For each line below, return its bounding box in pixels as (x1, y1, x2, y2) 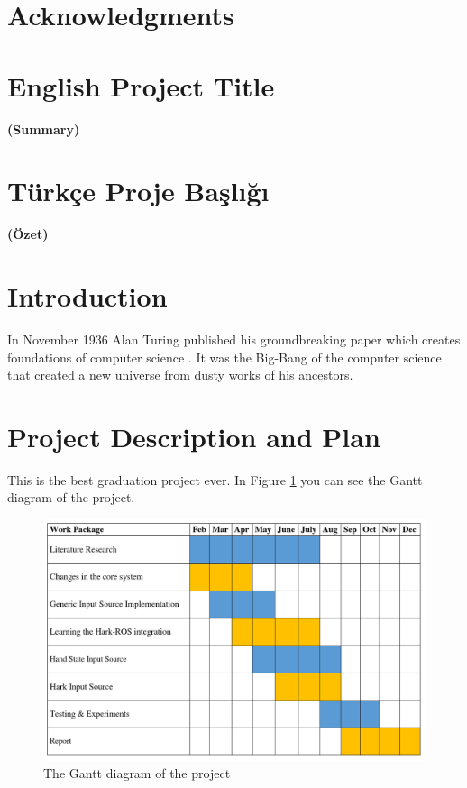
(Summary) (7, 119, 80, 138)
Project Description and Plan (7, 417, 380, 454)
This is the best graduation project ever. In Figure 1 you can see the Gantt (7, 470, 423, 489)
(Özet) (7, 224, 49, 243)
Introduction (7, 278, 168, 314)
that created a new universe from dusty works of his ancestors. (7, 365, 353, 384)
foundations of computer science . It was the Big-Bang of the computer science (7, 347, 442, 366)
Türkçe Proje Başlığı (7, 172, 270, 209)
